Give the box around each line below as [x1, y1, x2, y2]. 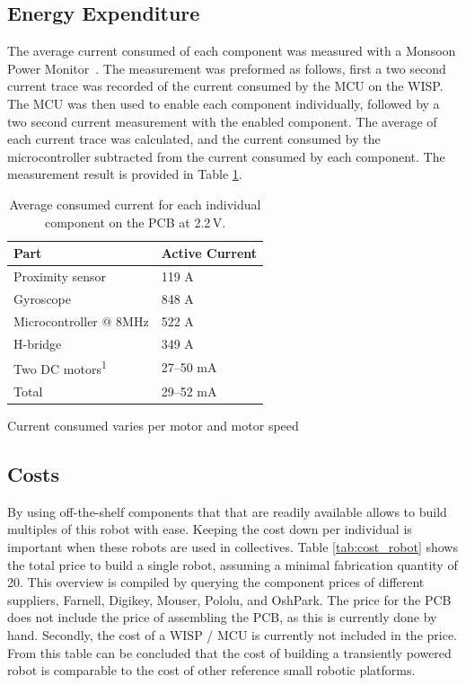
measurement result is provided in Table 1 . [7, 165, 242, 183]
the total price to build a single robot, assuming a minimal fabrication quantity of [7, 555, 458, 574]
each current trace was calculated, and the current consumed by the [7, 129, 381, 148]
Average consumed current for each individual [9, 194, 261, 213]
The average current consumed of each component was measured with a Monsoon [7, 41, 456, 60]
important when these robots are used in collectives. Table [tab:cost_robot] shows [7, 537, 458, 556]
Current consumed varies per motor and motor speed [7, 415, 299, 434]
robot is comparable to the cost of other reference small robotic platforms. [7, 661, 416, 680]
